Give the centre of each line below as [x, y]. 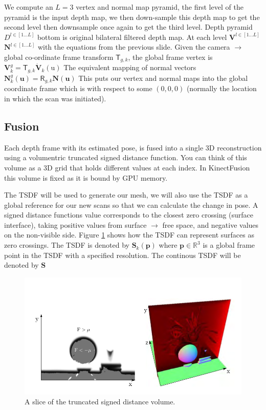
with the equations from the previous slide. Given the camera [134, 47]
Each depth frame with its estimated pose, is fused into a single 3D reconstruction [133, 147]
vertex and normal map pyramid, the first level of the [160, 7]
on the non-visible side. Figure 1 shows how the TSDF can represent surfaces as [129, 235]
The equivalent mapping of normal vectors [130, 67]
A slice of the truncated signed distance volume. [100, 402]
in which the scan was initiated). [55, 98]
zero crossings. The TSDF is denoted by [67, 245]
